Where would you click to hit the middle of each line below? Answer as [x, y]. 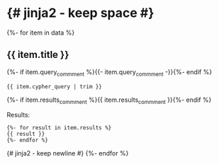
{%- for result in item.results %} [59, 128]
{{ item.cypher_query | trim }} [54, 86]
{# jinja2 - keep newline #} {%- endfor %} [68, 153]
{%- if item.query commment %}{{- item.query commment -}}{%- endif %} [109, 72]
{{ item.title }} [38, 55]
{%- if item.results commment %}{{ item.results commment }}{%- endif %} [109, 100]
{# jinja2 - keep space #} [80, 13]
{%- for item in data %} [41, 33]
